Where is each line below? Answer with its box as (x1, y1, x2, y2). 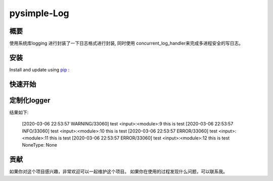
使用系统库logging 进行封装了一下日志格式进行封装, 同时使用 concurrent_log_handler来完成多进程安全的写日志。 (9, 40, 244, 47)
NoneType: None (22, 142, 58, 148)
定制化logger (9, 96, 51, 105)
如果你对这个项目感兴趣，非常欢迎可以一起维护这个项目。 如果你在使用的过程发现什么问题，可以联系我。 (9, 168, 227, 174)
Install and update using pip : (9, 66, 70, 73)
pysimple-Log (9, 8, 69, 19)
